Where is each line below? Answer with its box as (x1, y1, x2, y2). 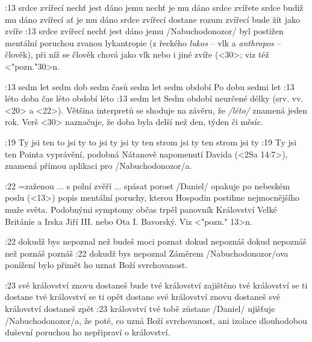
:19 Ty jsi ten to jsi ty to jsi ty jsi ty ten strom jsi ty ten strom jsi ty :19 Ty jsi (5, 135, 297, 148)
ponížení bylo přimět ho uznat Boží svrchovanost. (5, 258, 187, 271)
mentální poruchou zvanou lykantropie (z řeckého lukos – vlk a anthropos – (5, 36, 281, 49)
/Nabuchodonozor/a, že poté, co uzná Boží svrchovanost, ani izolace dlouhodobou (5, 314, 307, 326)
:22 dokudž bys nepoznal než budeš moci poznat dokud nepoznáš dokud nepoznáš (5, 235, 307, 248)
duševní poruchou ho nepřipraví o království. (5, 326, 170, 338)
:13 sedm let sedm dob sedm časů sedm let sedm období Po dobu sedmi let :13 (5, 80, 295, 93)
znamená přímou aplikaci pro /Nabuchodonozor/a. (5, 159, 192, 172)
